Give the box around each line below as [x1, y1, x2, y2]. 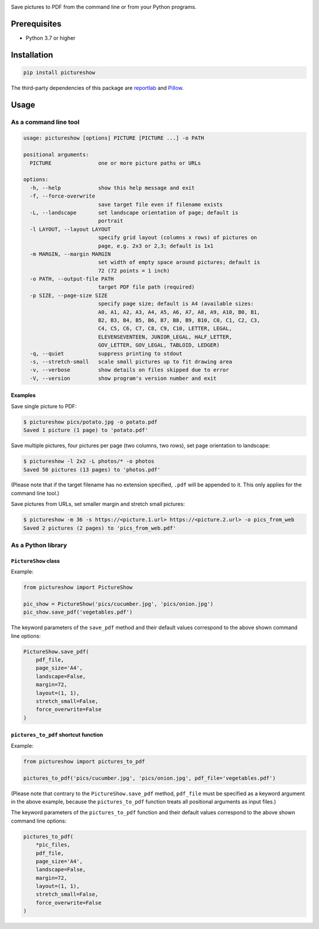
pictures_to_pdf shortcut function [11, 731, 103, 738]
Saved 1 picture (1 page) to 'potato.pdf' [23, 427, 148, 434]
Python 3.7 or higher [25, 34, 76, 41]
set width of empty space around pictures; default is [97, 259, 261, 266]
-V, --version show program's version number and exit [30, 375, 217, 382]
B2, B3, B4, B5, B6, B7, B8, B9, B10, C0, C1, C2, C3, [97, 317, 261, 324]
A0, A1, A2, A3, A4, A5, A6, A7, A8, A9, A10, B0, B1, [97, 308, 261, 315]
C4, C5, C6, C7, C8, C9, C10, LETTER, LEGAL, [97, 325, 233, 332]
